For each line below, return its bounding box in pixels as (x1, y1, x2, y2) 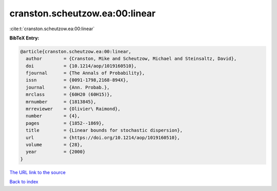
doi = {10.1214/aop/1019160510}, (26, 63, 137, 69)
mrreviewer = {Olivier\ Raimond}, (26, 106, 121, 112)
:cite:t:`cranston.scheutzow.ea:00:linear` (9, 26, 95, 32)
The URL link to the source (9, 169, 66, 175)
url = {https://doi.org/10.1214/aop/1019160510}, (26, 135, 180, 140)
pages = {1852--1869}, (26, 120, 105, 126)
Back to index (9, 179, 38, 185)
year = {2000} (26, 149, 86, 155)
